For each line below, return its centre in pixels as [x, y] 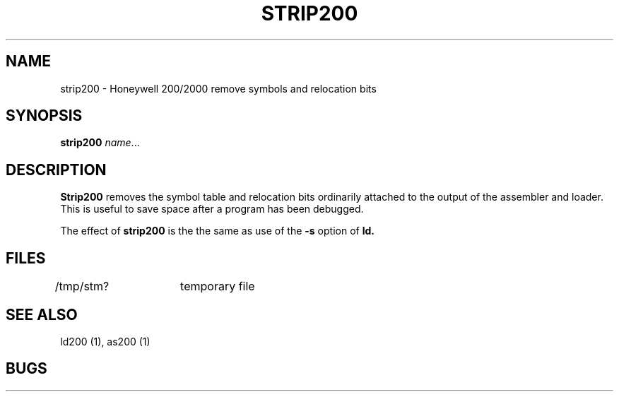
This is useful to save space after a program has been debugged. [212, 209]
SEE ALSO [42, 314]
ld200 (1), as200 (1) [105, 341]
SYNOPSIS [44, 116]
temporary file [218, 286]
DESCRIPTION [56, 170]
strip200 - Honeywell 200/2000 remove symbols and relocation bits [218, 88]
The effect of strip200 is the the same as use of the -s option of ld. [217, 231]
